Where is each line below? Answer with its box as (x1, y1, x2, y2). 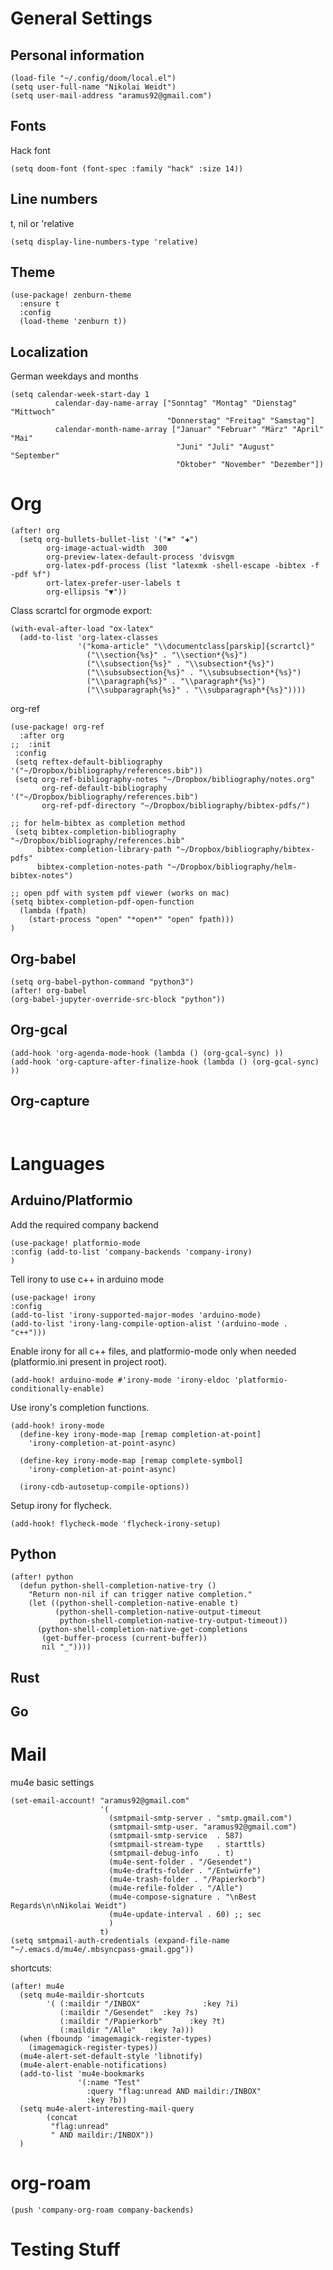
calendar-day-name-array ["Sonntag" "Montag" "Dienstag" (54, 398, 298, 409)
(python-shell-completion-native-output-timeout (54, 1607, 262, 1617)
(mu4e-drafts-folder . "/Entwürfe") (108, 1866, 262, 1876)
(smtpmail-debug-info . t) (108, 1848, 235, 1859)
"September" (10, 451, 60, 461)
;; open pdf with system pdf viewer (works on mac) (10, 888, 230, 899)
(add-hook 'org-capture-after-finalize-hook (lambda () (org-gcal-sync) (10, 1057, 320, 1067)
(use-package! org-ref (10, 722, 105, 732)
